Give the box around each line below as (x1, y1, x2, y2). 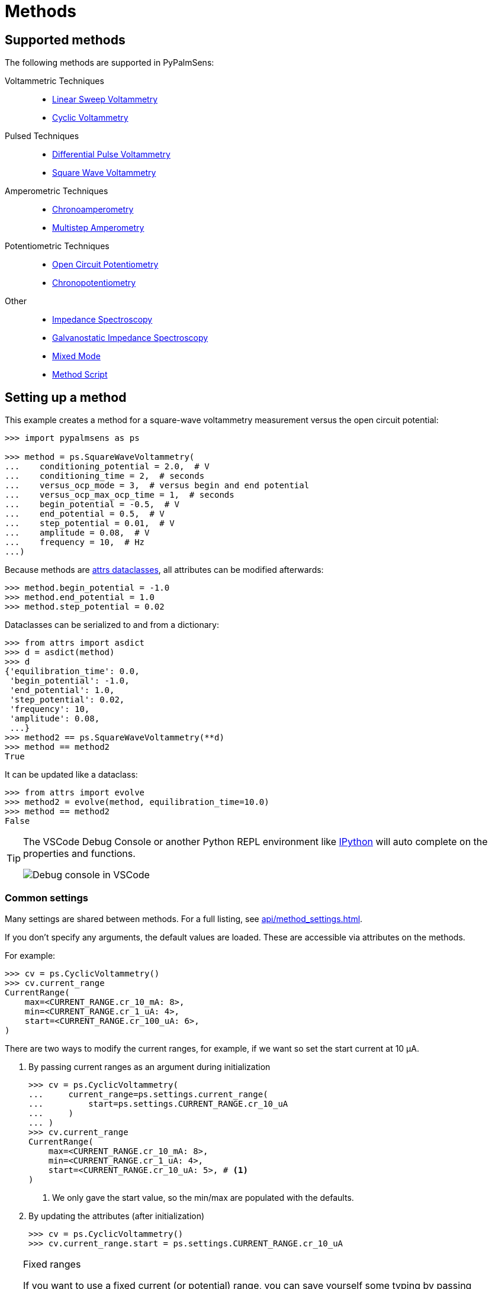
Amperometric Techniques (5, 186, 108, 196)
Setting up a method (5, 389, 127, 405)
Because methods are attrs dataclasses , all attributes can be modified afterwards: (5, 565, 324, 575)
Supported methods (5, 32, 126, 47)
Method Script (52, 369, 108, 380)
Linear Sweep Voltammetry (52, 94, 158, 105)
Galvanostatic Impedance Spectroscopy (52, 333, 208, 343)
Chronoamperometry (52, 204, 134, 215)
